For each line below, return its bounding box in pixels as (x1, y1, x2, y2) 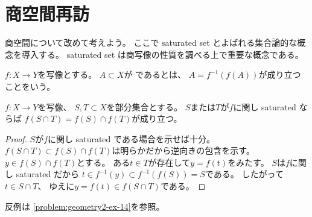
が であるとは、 (124, 68, 186, 81)
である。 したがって (205, 168, 284, 180)
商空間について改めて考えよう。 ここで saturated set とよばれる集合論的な (5, 36, 298, 49)
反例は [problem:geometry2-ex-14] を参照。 (5, 200, 165, 212)
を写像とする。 (37, 68, 97, 81)
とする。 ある (77, 156, 130, 168)
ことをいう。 (5, 80, 56, 92)
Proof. (5, 132, 27, 145)
